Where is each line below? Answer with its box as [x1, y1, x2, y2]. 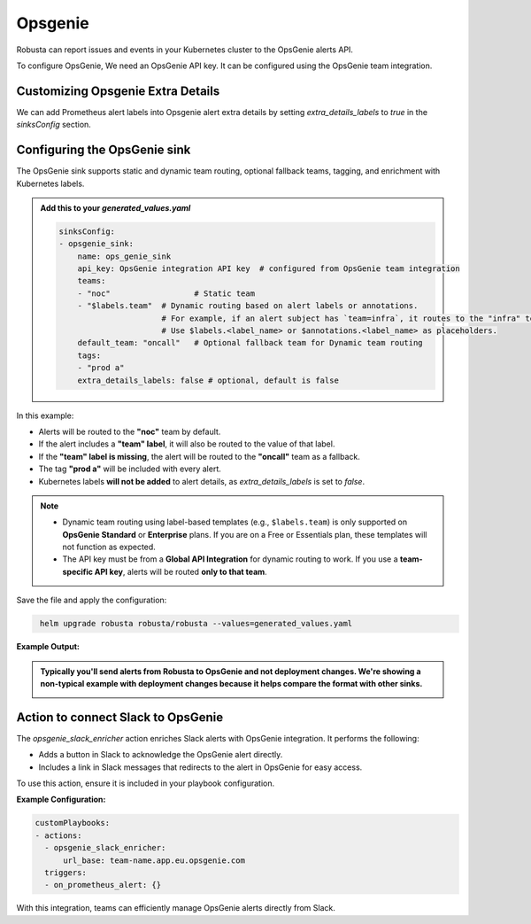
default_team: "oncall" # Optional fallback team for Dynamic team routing [77, 338, 424, 348]
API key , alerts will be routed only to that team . [94, 566, 267, 577]
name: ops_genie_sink [77, 251, 172, 261]
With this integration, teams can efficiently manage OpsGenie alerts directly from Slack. [16, 903, 336, 913]
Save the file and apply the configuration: [16, 594, 167, 606]
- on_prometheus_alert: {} [44, 880, 162, 890]
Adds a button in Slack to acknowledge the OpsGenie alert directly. [38, 749, 283, 760]
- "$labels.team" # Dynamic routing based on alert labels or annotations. [77, 301, 419, 311]
